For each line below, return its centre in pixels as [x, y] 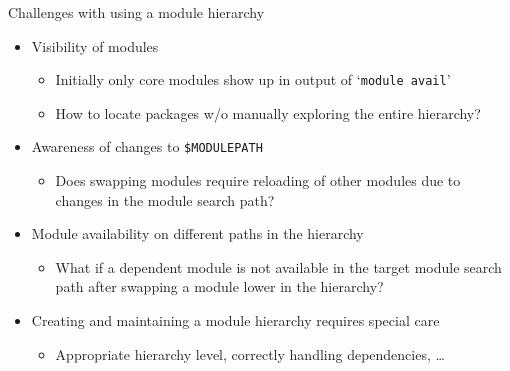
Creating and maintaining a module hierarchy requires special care [235, 320]
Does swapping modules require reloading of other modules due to [258, 180]
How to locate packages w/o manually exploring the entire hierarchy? [268, 112]
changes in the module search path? [165, 199]
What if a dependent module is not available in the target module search [278, 266]
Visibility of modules [95, 45]
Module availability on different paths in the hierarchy [197, 233]
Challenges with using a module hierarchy [136, 12]
